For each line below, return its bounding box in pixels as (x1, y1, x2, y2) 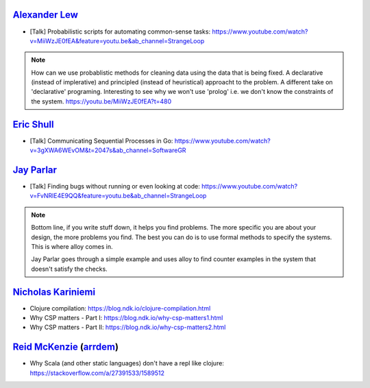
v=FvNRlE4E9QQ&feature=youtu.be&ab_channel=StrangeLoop (29, 192, 207, 200)
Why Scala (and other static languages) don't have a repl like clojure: (29, 359, 224, 367)
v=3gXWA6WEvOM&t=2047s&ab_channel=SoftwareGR (29, 146, 186, 154)
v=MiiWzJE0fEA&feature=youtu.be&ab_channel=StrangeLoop (29, 36, 205, 45)
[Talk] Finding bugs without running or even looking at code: (29, 182, 200, 191)
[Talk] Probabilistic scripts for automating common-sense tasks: (29, 27, 211, 36)
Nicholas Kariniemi (12, 286, 96, 298)
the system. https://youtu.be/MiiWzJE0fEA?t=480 (31, 97, 172, 106)
